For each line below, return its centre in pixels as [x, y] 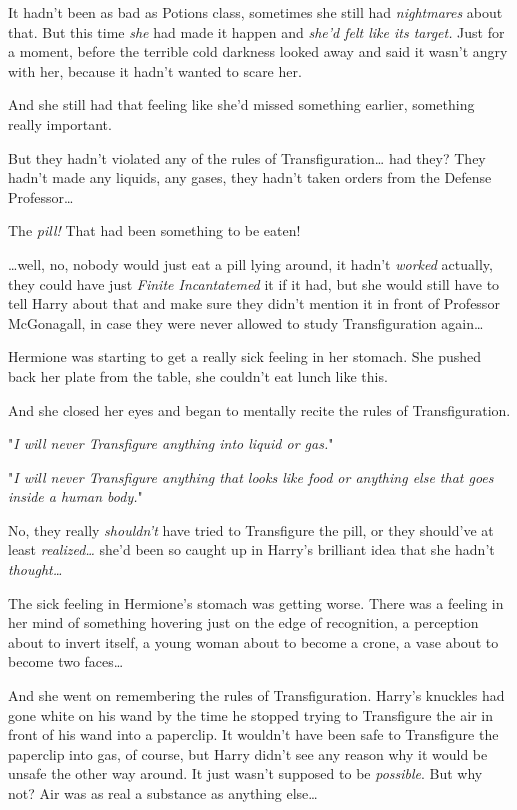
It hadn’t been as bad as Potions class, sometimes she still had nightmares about [255, 12]
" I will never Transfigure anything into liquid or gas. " [171, 443]
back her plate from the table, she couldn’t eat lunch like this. [198, 375]
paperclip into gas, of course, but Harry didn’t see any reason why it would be [248, 753]
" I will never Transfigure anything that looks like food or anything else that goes [251, 476]
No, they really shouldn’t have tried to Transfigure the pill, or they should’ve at [251, 529]
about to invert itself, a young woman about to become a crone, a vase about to [253, 641]
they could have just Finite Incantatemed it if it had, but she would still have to [254, 283]
